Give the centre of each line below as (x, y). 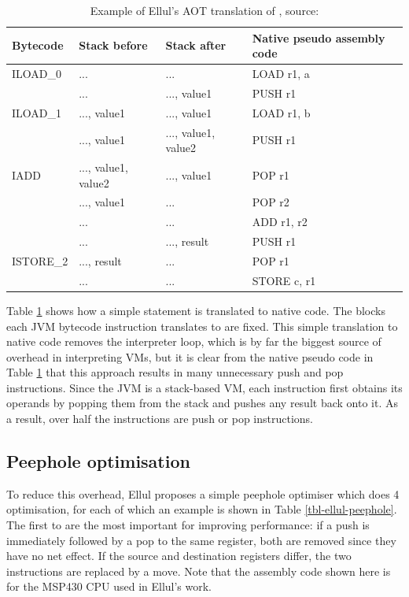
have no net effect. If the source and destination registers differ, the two (179, 556)
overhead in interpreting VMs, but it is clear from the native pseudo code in (190, 356)
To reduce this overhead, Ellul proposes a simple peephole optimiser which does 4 (203, 493)
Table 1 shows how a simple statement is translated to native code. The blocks (196, 310)
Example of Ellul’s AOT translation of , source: (204, 10)
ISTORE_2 (40, 260)
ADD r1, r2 (280, 222)
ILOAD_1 (37, 112)
